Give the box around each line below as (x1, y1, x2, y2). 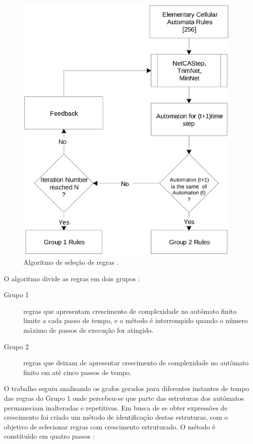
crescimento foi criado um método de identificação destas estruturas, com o (4, 412, 228, 422)
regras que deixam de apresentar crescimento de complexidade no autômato (23, 358, 249, 368)
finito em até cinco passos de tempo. (23, 367, 132, 377)
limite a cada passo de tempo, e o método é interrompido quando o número (23, 315, 248, 325)
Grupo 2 (4, 341, 29, 351)
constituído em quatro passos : (4, 431, 95, 441)
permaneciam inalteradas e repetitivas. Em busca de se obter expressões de (4, 402, 228, 412)
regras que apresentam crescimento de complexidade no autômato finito (23, 306, 237, 316)
